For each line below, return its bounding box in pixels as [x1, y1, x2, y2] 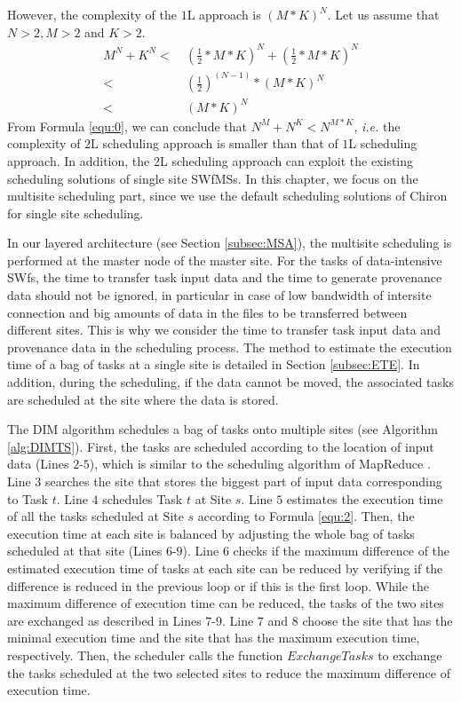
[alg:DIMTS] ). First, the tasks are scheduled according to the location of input [7, 437, 434, 455]
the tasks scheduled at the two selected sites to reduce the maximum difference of [7, 663, 450, 682]
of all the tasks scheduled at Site [7, 507, 184, 525]
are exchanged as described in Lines [7, 611, 202, 629]
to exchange [378, 645, 442, 664]
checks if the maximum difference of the [233, 541, 450, 560]
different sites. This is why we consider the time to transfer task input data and [7, 320, 441, 339]
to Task [7, 489, 48, 508]
